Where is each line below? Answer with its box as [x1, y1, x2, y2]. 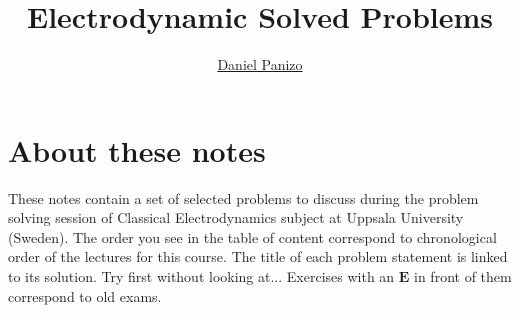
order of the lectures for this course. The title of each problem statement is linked [8, 246, 508, 267]
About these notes [8, 129, 266, 170]
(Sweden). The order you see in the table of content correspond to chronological [8, 226, 497, 247]
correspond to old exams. [8, 285, 162, 306]
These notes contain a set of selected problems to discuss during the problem [8, 187, 479, 208]
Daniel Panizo [217, 54, 303, 75]
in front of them [414, 266, 512, 287]
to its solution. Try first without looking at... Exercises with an [8, 266, 395, 287]
